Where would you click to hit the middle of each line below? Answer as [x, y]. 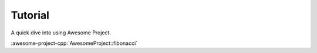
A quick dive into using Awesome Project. [61, 33]
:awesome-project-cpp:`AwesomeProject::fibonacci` [74, 43]
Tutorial [30, 15]
